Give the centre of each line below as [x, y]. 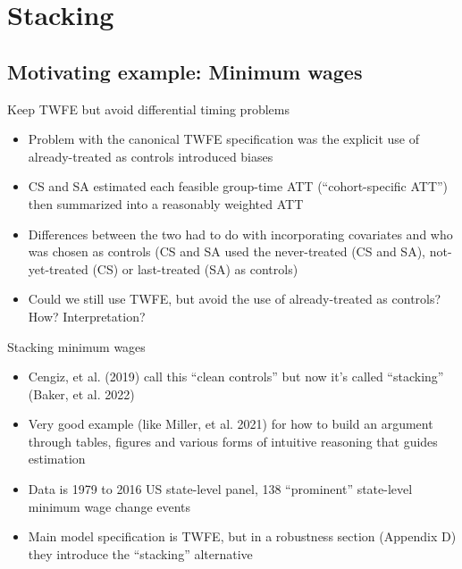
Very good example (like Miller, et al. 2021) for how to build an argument [231, 424]
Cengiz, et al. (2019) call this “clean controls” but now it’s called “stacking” [236, 377]
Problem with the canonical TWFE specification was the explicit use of [223, 139]
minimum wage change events [109, 506]
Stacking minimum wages [76, 346]
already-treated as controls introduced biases [151, 156]
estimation [57, 459]
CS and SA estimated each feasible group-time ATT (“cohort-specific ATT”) [238, 186]
